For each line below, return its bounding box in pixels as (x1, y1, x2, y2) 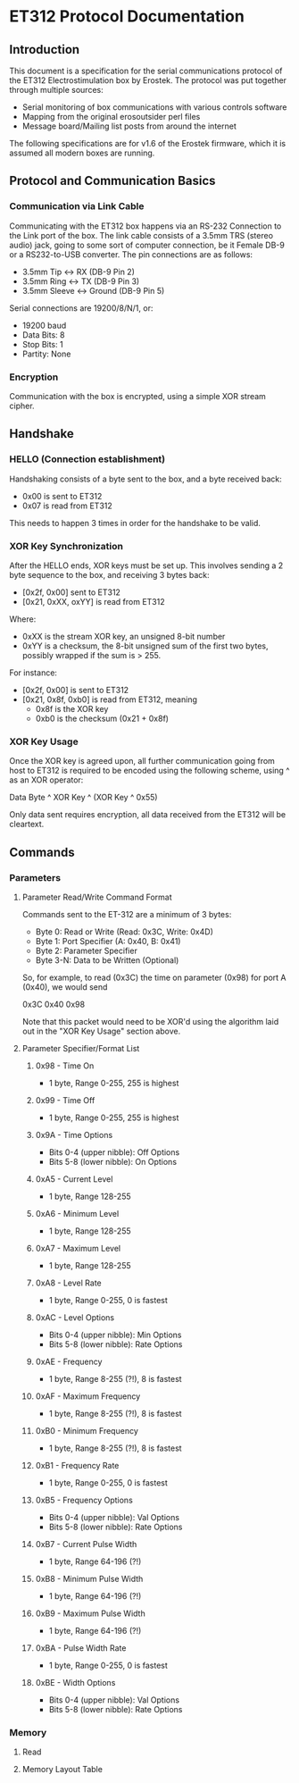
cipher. (9, 400, 35, 411)
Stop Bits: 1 (21, 339, 64, 349)
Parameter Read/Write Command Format (21, 891, 172, 902)
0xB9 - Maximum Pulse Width (35, 1608, 145, 1619)
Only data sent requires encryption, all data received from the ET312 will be (9, 809, 287, 820)
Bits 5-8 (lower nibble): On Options (48, 1156, 177, 1167)
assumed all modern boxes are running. (9, 147, 155, 158)
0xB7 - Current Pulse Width (35, 1538, 137, 1549)
